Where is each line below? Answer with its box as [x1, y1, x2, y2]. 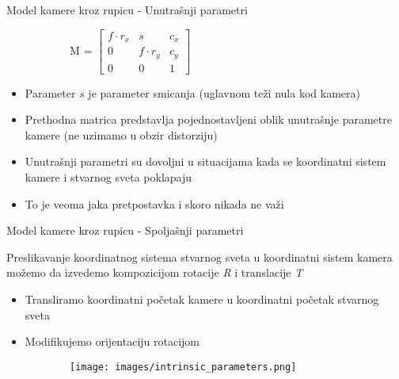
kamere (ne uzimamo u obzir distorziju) [25, 126, 218, 143]
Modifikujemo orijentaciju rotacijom [25, 333, 200, 350]
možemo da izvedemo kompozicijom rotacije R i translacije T [6, 264, 303, 281]
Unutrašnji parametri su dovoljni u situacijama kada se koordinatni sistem [25, 153, 386, 170]
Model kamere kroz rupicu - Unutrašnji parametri [6, 2, 248, 17]
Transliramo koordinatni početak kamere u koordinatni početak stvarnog [25, 290, 379, 307]
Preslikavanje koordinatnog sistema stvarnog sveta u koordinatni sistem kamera [6, 248, 393, 265]
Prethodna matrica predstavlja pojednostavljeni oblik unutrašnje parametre [25, 111, 392, 128]
